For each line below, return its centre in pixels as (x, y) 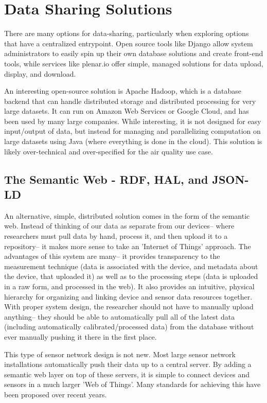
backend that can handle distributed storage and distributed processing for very (130, 101)
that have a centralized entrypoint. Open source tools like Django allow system (129, 43)
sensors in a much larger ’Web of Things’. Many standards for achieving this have (132, 384)
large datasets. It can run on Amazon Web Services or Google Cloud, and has (127, 111)
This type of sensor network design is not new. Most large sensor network (120, 354)
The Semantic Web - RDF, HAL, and (106, 179)
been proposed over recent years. (56, 394)
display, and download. (40, 73)
